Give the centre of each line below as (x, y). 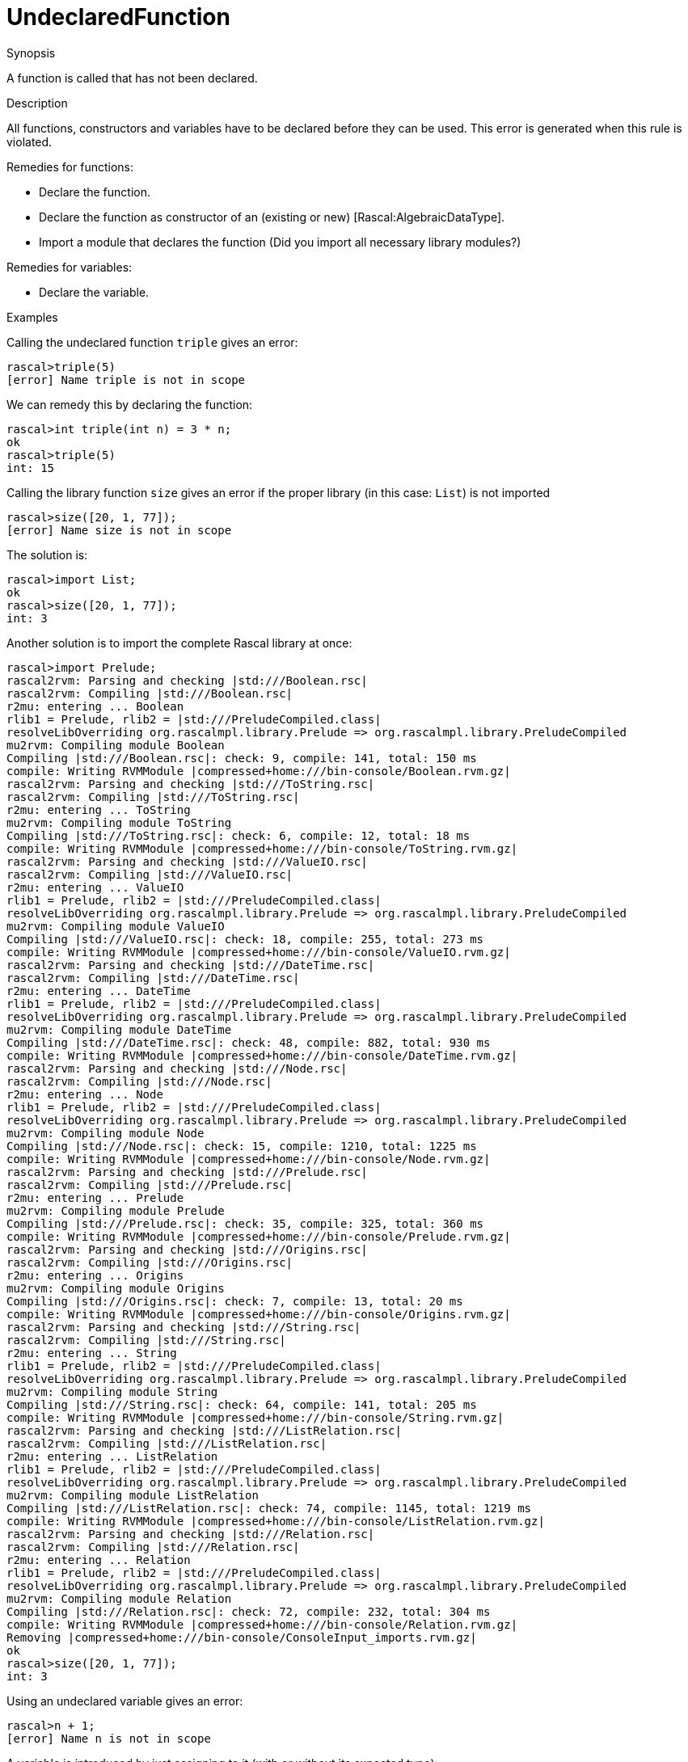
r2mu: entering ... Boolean (95, 706)
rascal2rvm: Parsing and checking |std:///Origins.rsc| (187, 1249)
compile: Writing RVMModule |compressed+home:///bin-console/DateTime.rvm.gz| (262, 1055)
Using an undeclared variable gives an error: (125, 1701)
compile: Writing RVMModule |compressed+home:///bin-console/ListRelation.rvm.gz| (276, 1521)
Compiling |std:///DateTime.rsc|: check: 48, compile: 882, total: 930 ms (249, 1042)
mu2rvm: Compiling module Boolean (116, 745)
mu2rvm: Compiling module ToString (119, 822)
